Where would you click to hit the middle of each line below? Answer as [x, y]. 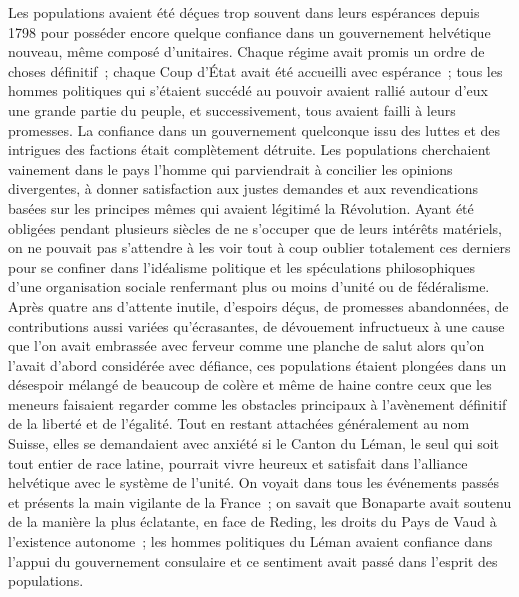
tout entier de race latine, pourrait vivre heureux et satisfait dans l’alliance [238, 462]
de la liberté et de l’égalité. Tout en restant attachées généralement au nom [239, 423]
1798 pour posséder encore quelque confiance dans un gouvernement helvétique [249, 31]
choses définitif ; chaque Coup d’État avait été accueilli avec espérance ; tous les [255, 70]
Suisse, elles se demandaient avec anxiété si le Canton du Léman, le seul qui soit [254, 443]
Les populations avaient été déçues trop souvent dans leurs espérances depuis [244, 12]
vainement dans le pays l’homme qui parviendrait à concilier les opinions [230, 168]
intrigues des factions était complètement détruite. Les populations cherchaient [249, 149]
